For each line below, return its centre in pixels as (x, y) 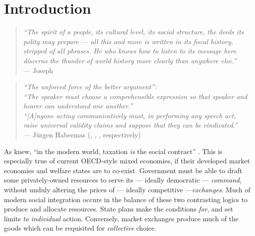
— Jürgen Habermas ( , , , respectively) (82, 135)
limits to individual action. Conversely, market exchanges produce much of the (121, 218)
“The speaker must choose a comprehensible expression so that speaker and (135, 96)
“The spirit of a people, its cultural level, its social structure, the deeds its (134, 32)
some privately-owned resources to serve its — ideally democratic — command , (123, 180)
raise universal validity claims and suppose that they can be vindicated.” (130, 125)
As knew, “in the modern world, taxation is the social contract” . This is (113, 151)
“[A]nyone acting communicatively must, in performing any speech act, (129, 115)
